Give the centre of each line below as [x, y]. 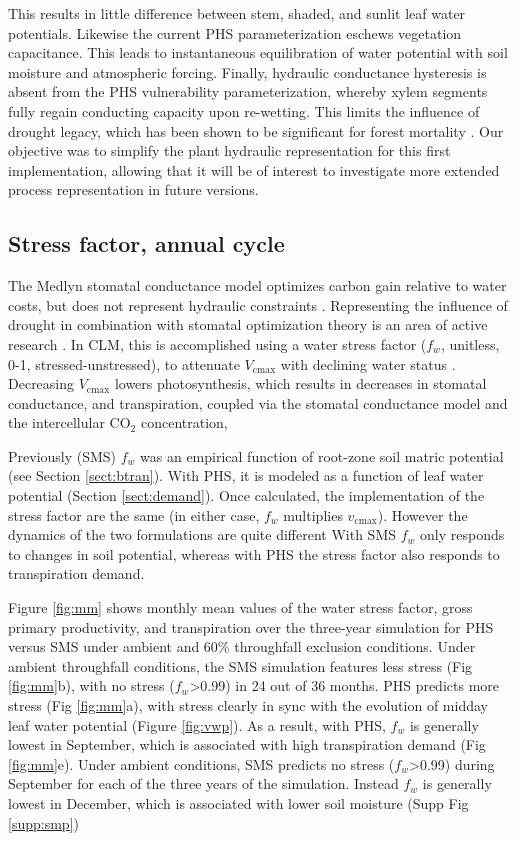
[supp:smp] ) [43, 822]
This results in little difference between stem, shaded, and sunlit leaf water [237, 13]
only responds [462, 534]
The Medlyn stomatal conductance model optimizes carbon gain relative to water [257, 285]
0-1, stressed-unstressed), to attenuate [124, 363]
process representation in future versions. [133, 189]
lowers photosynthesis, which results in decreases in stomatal [300, 383]
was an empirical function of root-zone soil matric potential [322, 455]
